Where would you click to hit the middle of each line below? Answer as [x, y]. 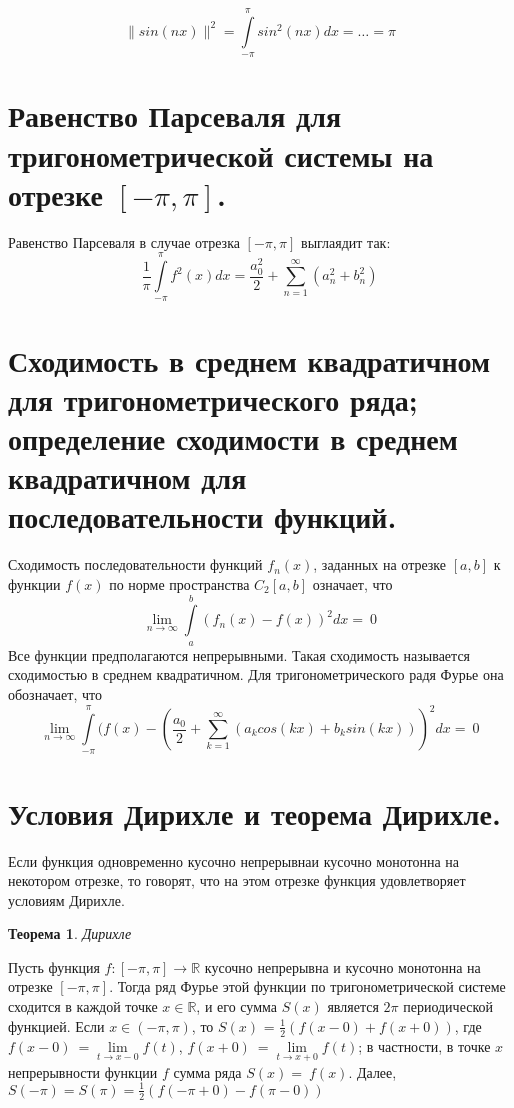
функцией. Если [56, 1025]
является [353, 1006]
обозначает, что [55, 693]
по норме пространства [179, 583]
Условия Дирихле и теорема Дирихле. [254, 812]
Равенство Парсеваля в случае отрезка [124, 241]
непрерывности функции [83, 1071]
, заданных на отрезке [380, 564]
